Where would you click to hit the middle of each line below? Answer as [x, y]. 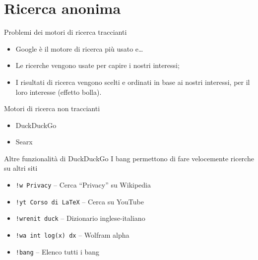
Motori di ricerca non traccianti [52, 108]
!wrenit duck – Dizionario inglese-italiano [80, 218]
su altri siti [21, 168]
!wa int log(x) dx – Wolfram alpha [72, 235]
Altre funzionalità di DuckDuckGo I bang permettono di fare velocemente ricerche [129, 158]
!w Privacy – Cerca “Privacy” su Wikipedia [83, 185]
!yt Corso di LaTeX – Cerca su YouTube [80, 201]
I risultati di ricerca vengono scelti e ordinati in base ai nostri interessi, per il [133, 82]
